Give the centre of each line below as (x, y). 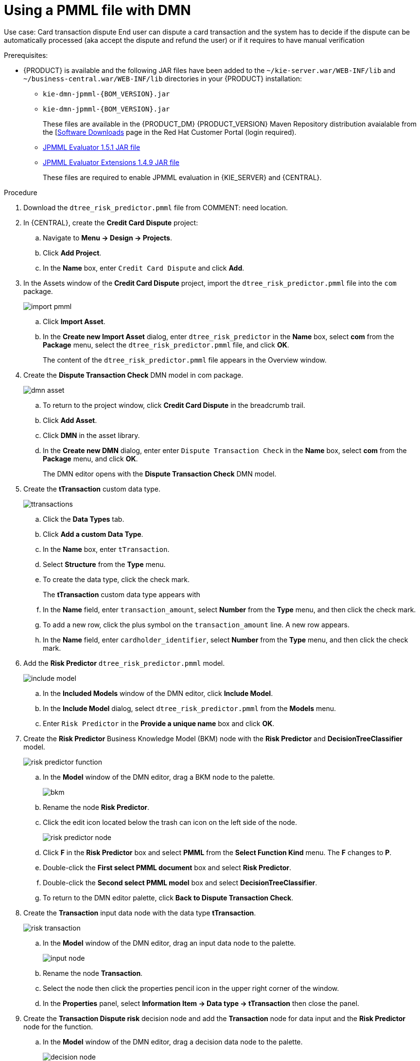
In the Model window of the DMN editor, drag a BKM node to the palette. (159, 777)
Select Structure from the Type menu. (104, 564)
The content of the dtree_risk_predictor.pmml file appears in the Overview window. (185, 360)
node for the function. (58, 1026)
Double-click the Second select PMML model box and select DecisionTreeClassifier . (180, 882)
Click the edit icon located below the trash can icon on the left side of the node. (170, 822)
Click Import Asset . (74, 321)
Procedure (21, 192)
